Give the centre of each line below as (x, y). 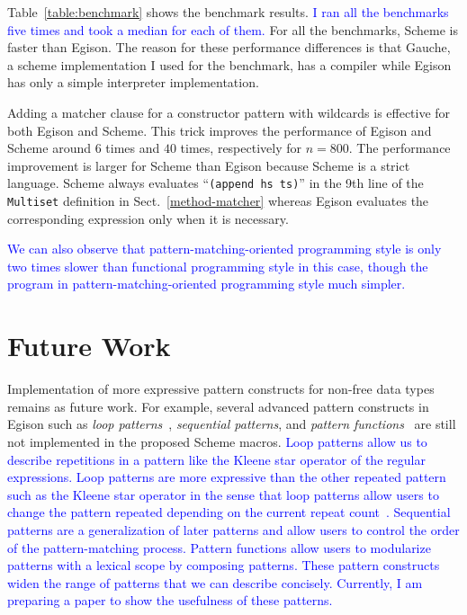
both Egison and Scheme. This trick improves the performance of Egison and (220, 130)
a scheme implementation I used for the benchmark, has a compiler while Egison (229, 64)
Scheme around (49, 148)
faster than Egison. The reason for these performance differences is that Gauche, (229, 47)
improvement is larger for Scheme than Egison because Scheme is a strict (209, 165)
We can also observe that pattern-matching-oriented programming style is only (225, 249)
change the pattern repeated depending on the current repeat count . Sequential (229, 512)
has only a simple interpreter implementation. (133, 82)
